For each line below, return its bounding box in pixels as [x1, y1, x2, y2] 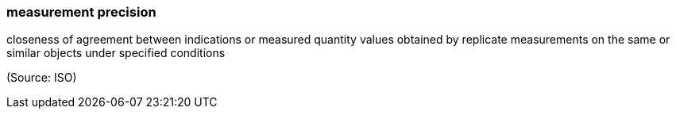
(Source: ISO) [6, 71, 77, 85]
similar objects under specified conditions [6, 46, 226, 60]
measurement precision [6, 4, 156, 20]
